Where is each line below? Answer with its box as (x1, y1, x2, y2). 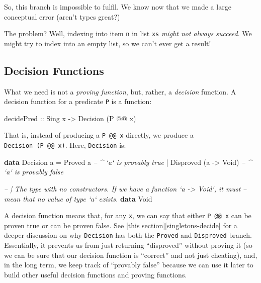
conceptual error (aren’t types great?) (4, 11, 120, 22)
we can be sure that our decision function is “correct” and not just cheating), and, (4, 249, 257, 260)
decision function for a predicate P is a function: (4, 96, 152, 107)
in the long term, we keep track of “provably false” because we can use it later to (4, 259, 253, 270)
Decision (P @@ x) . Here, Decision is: (4, 140, 126, 150)
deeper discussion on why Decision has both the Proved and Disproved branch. (4, 230, 252, 240)
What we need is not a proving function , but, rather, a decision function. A (4, 86, 236, 97)
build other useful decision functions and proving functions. (4, 269, 187, 279)
